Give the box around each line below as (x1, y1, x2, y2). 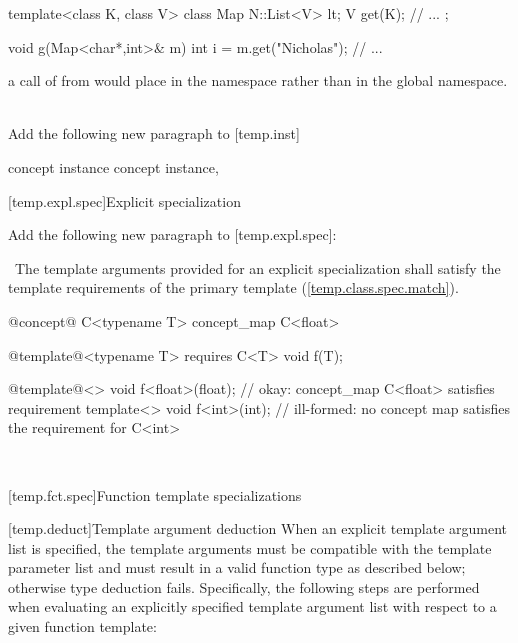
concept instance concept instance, (8, 156, 219, 177)
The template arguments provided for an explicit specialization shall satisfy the (14, 257, 501, 278)
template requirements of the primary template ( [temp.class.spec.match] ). (8, 277, 459, 298)
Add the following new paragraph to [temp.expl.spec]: (8, 224, 337, 245)
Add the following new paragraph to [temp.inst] (8, 123, 300, 144)
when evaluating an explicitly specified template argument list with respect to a (8, 596, 497, 617)
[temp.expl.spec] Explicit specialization (8, 190, 241, 211)
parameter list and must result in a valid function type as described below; (8, 557, 466, 578)
